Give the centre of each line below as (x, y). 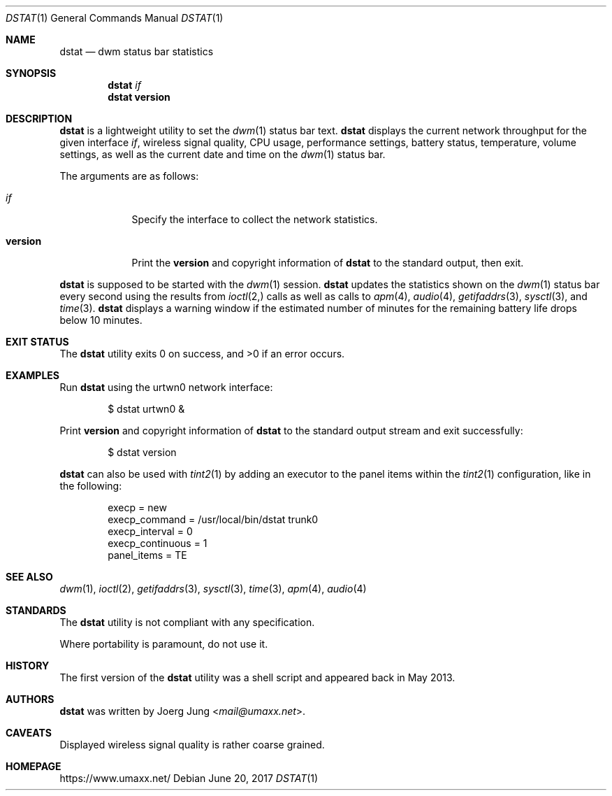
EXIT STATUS (37, 342)
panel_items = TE (147, 555)
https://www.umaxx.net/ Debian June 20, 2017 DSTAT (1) (189, 778)
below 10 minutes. (101, 320)
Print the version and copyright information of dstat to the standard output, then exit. (328, 263)
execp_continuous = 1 (158, 543)
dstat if (124, 85)
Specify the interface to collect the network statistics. (255, 219)
